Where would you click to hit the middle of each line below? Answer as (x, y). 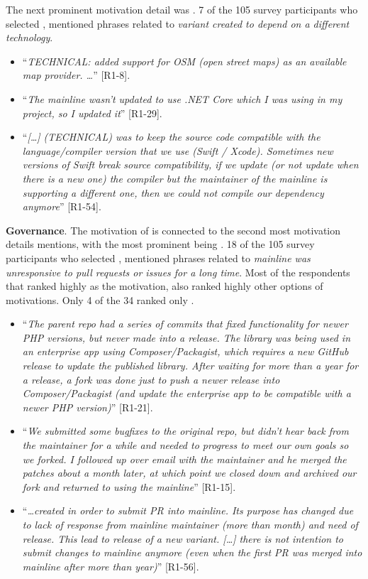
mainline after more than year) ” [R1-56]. (111, 566)
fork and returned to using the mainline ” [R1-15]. (129, 486)
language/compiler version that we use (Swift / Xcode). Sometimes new (178, 150)
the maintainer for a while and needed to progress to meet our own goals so (185, 445)
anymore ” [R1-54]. (62, 206)
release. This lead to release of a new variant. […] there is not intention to (183, 538)
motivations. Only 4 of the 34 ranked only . (100, 299)
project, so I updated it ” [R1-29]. (92, 113)
